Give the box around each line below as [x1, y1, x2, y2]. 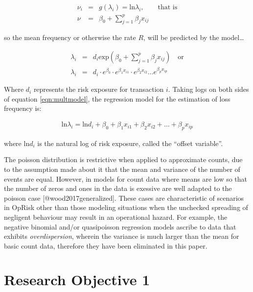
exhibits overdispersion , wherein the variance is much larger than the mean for [4, 231, 239, 241]
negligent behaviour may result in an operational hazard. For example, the [4, 212, 228, 222]
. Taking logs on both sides [168, 84, 249, 94]
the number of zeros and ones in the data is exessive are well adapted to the [4, 183, 232, 193]
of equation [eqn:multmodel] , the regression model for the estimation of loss [4, 93, 230, 104]
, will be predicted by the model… [143, 32, 244, 42]
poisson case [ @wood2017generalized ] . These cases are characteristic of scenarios [4, 192, 244, 203]
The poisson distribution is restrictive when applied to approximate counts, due [4, 154, 243, 165]
